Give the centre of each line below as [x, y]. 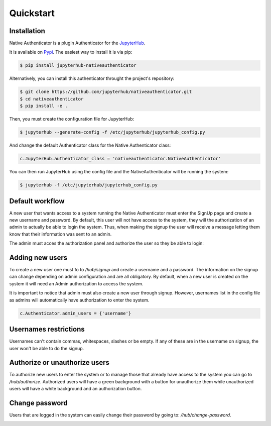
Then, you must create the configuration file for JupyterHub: [72, 119]
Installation [27, 31]
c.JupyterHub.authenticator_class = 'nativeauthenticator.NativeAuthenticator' [120, 159]
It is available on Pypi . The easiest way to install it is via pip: [71, 52]
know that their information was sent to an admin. [60, 234]
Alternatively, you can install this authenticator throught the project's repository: [92, 78]
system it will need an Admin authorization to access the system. [76, 283]
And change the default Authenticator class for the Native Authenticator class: [90, 145]
